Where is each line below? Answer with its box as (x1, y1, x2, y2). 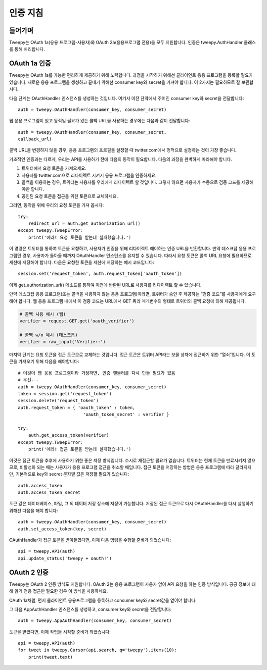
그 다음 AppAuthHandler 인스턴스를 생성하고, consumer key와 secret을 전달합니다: (9, 606, 172, 612)
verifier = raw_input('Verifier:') (19, 339, 106, 345)
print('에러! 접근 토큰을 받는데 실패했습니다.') (28, 446, 132, 452)
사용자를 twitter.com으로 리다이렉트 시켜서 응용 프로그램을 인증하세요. (21, 172, 157, 178)
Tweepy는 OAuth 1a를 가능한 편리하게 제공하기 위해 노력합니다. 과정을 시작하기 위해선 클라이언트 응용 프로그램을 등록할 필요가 (9, 72, 253, 78)
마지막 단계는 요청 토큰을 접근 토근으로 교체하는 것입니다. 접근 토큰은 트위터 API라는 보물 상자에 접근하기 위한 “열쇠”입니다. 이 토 (9, 352, 256, 358)
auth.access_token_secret (18, 490, 81, 495)
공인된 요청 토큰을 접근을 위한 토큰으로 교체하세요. (21, 193, 118, 199)
